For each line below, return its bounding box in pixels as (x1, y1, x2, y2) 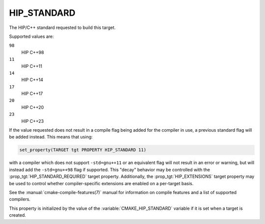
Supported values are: (9, 33, 54, 39)
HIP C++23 (21, 118, 44, 124)
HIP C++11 (21, 63, 43, 69)
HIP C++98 (21, 49, 44, 55)
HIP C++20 (21, 104, 44, 110)
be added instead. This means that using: (9, 134, 93, 140)
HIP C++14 (21, 77, 44, 83)
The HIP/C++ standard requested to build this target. (9, 25, 116, 30)
